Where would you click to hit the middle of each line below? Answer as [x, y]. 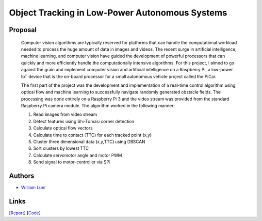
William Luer [33, 188]
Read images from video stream [65, 114]
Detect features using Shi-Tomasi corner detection [84, 121]
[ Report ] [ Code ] [25, 213]
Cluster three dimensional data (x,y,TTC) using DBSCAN [89, 142]
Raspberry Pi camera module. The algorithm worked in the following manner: [98, 106]
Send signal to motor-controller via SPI [72, 162]
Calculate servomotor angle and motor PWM [78, 155]
